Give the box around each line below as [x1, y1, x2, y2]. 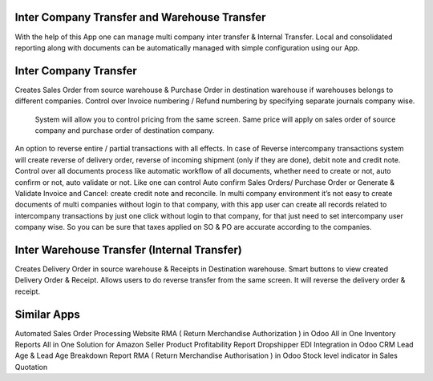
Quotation [14, 362, 48, 371]
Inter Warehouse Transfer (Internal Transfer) [14, 243, 242, 256]
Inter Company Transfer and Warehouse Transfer [14, 10, 266, 24]
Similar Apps [14, 307, 80, 321]
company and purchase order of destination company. [34, 125, 215, 135]
